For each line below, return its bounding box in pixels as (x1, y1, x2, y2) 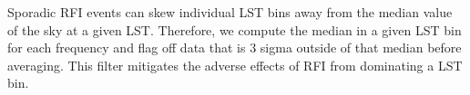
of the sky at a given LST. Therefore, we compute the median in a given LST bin (7, 20, 462, 39)
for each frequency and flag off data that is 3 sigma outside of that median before (7, 38, 462, 57)
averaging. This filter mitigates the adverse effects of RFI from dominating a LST (7, 55, 463, 74)
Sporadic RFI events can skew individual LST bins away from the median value (7, 3, 453, 21)
